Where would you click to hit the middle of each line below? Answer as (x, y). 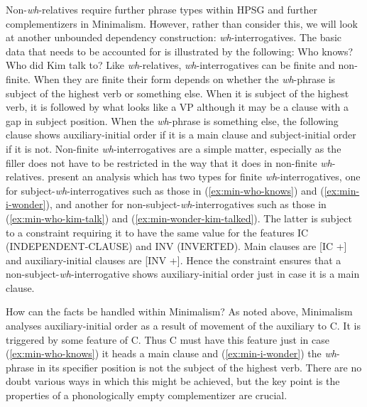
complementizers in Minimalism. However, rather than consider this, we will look (182, 23)
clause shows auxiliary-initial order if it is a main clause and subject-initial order (181, 135)
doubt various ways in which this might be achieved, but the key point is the (173, 381)
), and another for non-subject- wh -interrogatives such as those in (186, 204)
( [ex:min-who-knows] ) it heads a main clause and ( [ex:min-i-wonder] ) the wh (171, 353)
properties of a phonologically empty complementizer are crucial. (147, 395)
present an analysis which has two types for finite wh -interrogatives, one (204, 177)
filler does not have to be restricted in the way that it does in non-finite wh (169, 162)
